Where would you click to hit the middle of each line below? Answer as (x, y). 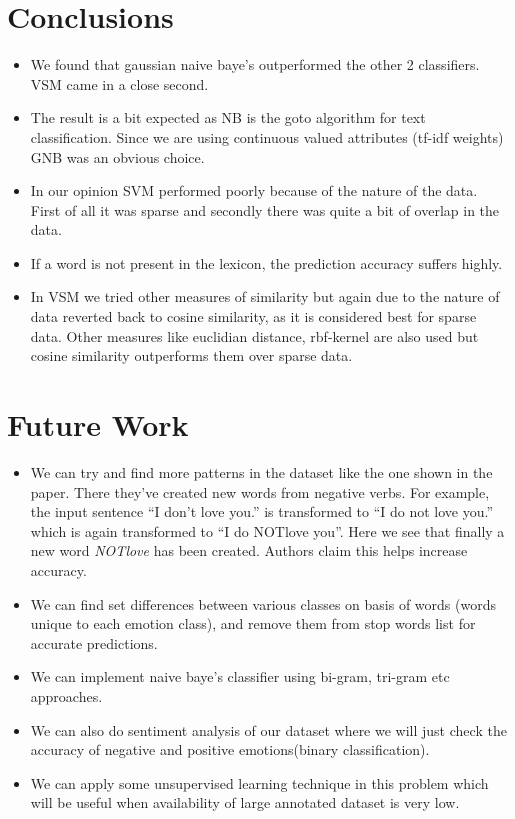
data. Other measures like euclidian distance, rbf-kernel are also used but (254, 335)
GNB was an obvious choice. (117, 156)
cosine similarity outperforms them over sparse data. (191, 355)
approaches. (66, 695)
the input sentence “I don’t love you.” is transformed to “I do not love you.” (262, 511)
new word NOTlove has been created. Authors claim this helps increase (249, 550)
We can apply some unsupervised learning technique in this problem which (259, 782)
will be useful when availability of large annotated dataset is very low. (245, 802)
